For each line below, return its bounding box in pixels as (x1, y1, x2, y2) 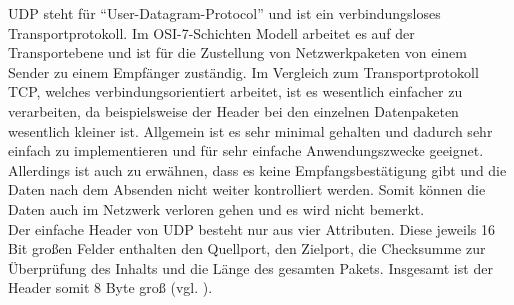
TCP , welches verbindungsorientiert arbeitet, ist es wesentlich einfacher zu (8, 81, 463, 102)
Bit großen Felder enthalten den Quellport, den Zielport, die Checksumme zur (8, 238, 486, 259)
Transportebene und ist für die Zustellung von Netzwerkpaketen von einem (8, 42, 467, 63)
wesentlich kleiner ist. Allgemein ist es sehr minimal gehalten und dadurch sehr (8, 120, 493, 141)
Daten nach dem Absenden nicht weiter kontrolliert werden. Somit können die (8, 179, 486, 200)
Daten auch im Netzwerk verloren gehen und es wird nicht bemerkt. (8, 198, 425, 219)
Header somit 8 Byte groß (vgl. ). (8, 277, 213, 298)
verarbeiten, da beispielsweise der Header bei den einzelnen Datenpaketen (8, 100, 459, 121)
